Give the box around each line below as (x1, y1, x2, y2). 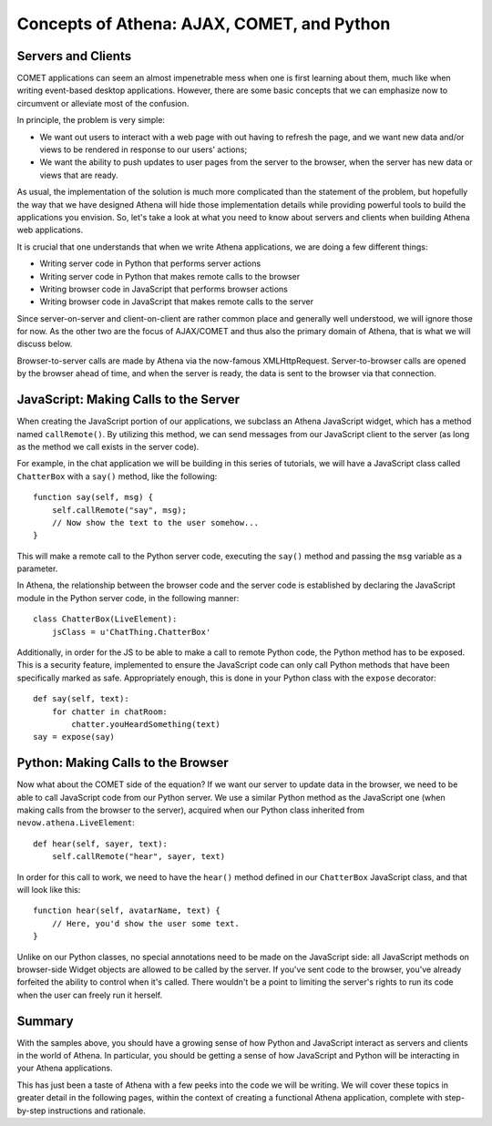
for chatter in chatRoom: (51, 706, 169, 717)
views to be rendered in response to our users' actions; (39, 144, 248, 155)
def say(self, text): (33, 693, 129, 704)
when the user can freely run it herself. (16, 989, 163, 1000)
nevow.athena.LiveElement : (16, 817, 136, 828)
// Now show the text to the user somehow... (51, 517, 260, 527)
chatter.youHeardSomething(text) (71, 719, 220, 729)
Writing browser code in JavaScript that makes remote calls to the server (39, 296, 314, 307)
